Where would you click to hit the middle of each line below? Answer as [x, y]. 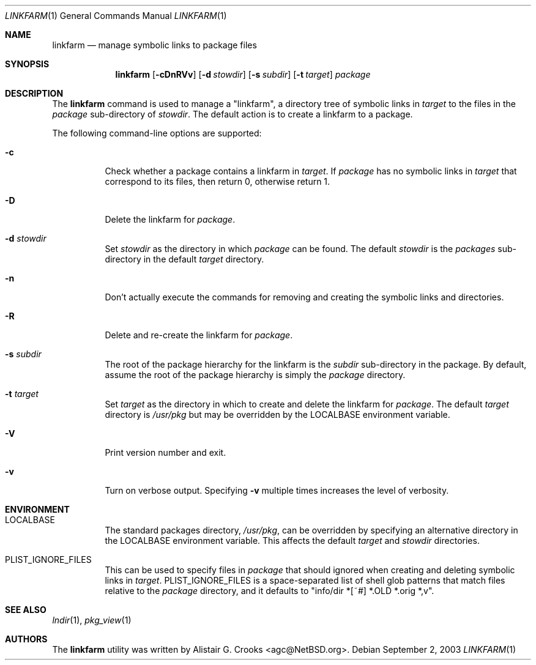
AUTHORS [26, 639]
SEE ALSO [26, 610]
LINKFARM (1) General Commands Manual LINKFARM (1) [116, 16]
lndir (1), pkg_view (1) [92, 620]
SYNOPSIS [27, 64]
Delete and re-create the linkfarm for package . [199, 335]
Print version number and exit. [166, 452]
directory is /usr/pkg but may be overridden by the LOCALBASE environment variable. [277, 414]
